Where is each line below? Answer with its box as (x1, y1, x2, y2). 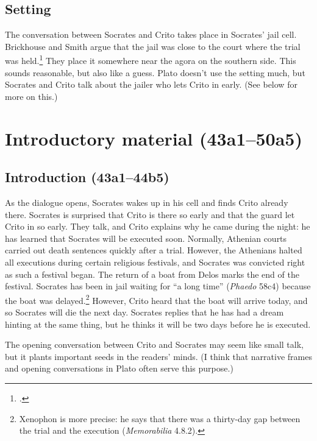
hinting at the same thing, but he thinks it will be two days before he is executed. (5, 317, 311, 330)
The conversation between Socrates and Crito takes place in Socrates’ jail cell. (5, 28, 297, 41)
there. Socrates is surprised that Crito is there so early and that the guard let (5, 208, 295, 220)
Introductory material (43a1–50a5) (5, 125, 302, 150)
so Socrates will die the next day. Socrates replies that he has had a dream (5, 306, 284, 318)
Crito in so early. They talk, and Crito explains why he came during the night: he (5, 220, 310, 233)
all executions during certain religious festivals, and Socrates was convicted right (5, 255, 305, 268)
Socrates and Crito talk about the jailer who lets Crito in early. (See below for (5, 78, 297, 91)
